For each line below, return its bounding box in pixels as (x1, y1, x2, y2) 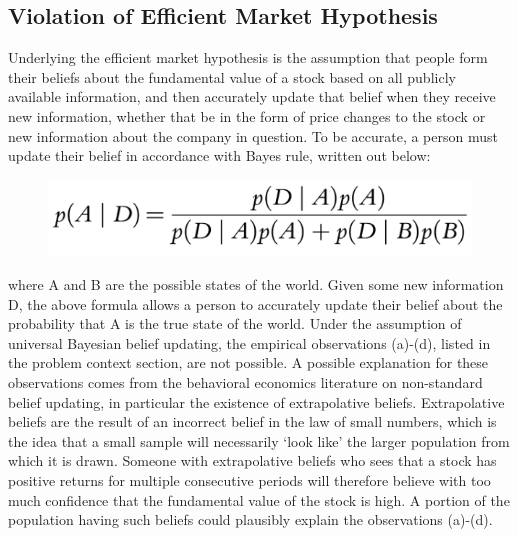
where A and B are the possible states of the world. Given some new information (8, 274, 504, 295)
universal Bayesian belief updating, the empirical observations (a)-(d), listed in (8, 332, 491, 353)
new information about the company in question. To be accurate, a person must (8, 125, 498, 146)
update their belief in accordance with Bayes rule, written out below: (8, 145, 431, 166)
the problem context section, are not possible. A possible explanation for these (8, 352, 489, 373)
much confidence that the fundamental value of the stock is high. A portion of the (8, 489, 510, 510)
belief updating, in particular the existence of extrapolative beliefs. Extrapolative (8, 391, 505, 412)
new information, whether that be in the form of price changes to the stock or (8, 105, 486, 126)
